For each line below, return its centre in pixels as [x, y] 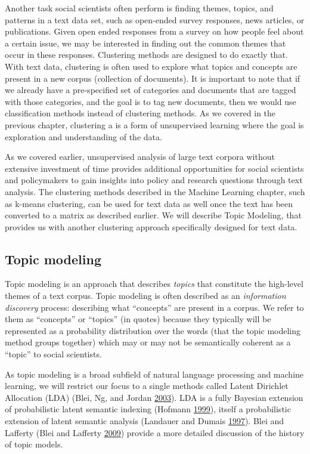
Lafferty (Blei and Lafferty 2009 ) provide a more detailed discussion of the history [155, 432]
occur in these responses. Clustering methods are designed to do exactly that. [146, 55]
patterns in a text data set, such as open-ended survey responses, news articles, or [155, 19]
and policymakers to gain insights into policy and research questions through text [154, 180]
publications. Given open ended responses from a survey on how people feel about [154, 31]
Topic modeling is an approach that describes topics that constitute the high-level [154, 284]
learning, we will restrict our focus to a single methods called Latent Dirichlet [147, 386]
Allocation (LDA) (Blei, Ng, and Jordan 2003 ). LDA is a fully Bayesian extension [154, 397]
